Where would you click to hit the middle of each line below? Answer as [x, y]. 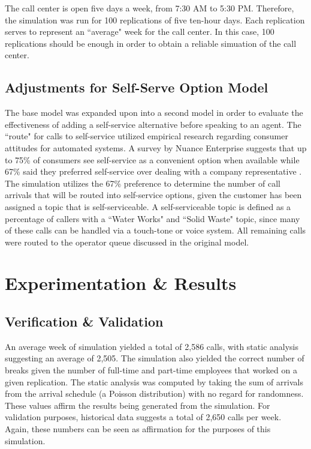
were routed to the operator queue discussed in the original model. [127, 242]
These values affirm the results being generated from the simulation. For [138, 405]
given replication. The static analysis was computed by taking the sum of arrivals [154, 381]
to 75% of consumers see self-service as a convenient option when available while [152, 159]
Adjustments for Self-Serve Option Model [137, 87]
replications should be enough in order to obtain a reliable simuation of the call [151, 43]
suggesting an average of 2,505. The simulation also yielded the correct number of [155, 358]
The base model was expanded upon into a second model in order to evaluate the [154, 113]
